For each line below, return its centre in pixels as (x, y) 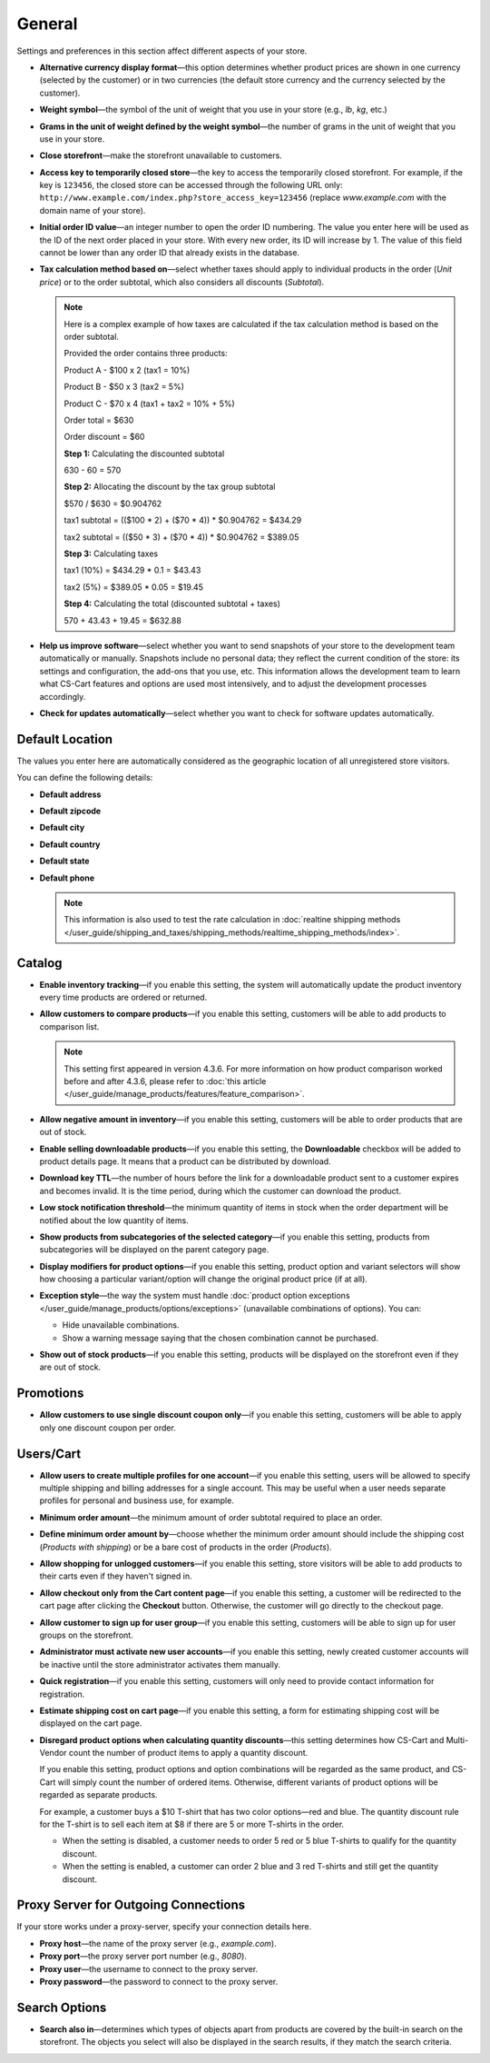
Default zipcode (70, 811)
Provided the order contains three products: (146, 354)
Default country (70, 844)
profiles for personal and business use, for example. (137, 1500)
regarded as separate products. (98, 1795)
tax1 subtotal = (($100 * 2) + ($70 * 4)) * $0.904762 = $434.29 (183, 520)
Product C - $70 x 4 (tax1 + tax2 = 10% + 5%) (149, 404)
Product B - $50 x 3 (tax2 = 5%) (124, 387)
